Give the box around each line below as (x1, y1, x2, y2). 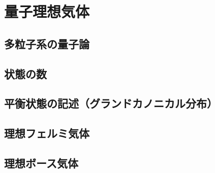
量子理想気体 (4, 1, 90, 22)
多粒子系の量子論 (4, 36, 89, 51)
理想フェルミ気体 (4, 125, 89, 141)
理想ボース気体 (4, 155, 78, 170)
